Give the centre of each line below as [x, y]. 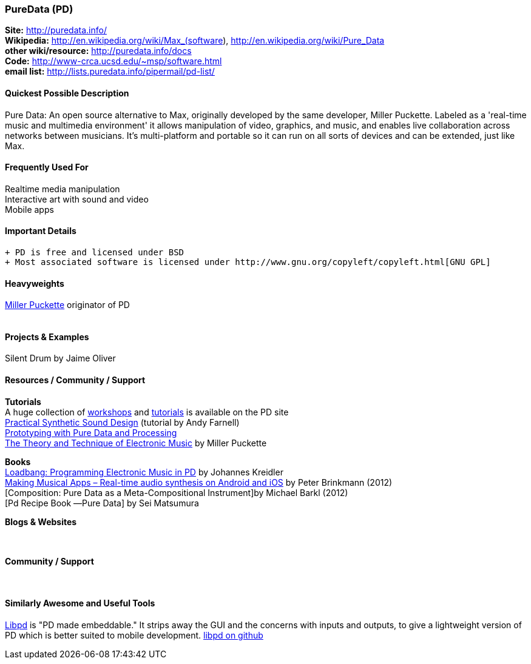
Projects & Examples [47, 337]
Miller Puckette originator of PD [67, 305]
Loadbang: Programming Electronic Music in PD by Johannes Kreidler [144, 472]
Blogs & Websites [41, 521]
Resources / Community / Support [75, 380]
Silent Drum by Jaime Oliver [60, 358]
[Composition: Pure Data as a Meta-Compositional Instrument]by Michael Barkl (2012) [177, 492]
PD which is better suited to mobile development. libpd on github [134, 635]
